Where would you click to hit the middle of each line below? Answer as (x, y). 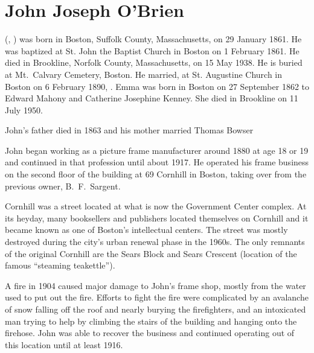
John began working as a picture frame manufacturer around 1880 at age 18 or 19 (157, 150)
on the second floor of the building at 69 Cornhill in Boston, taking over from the (156, 174)
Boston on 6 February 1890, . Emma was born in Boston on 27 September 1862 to (157, 86)
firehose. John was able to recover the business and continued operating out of (150, 333)
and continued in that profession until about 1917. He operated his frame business (157, 162)
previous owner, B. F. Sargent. (63, 186)
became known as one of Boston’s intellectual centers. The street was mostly (146, 230)
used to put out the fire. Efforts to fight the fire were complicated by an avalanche (157, 297)
